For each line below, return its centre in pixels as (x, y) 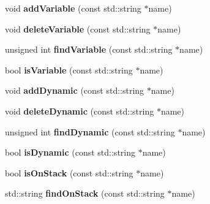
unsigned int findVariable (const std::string (89, 49)
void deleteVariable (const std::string (78, 28)
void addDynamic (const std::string (75, 90)
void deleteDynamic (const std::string (80, 111)
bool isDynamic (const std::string (70, 152)
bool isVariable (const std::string (69, 70)
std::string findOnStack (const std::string (85, 193)
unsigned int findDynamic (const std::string (90, 131)
